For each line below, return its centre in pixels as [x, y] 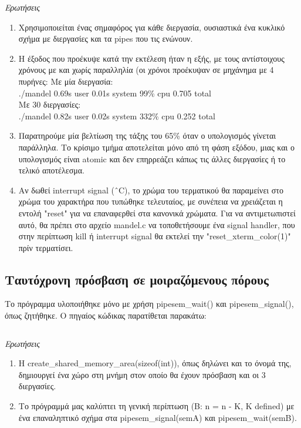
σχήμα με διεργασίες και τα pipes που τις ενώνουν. [106, 39]
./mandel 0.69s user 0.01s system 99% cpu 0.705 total [115, 93]
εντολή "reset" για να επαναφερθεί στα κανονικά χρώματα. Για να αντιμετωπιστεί [157, 213]
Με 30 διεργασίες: [50, 104]
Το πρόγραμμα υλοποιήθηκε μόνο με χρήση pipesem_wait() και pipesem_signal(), [149, 304]
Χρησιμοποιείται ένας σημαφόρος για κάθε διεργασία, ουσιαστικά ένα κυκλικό [152, 27]
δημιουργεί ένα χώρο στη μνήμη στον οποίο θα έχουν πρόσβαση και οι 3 [142, 374]
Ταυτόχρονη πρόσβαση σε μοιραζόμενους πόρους [137, 279]
